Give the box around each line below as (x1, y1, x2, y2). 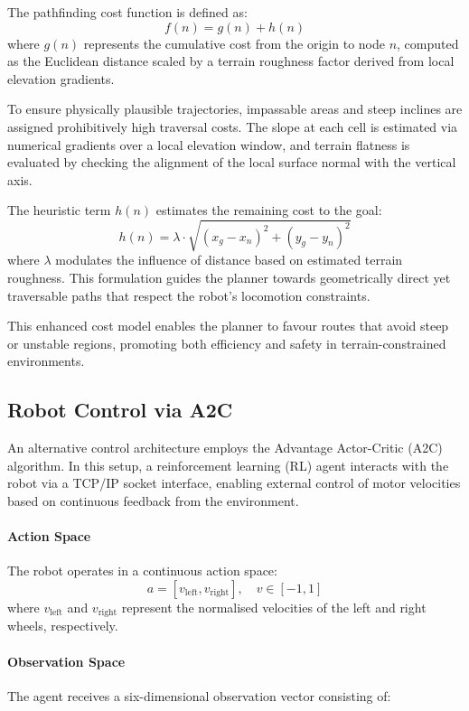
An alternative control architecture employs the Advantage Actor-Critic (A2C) (7, 438, 443, 457)
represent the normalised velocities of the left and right (121, 598, 427, 617)
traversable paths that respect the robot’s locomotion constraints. (7, 285, 371, 304)
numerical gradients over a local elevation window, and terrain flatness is (7, 135, 410, 154)
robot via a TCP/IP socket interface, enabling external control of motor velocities (7, 473, 461, 492)
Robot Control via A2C (7, 396, 233, 424)
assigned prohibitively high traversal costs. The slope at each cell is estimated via (7, 117, 458, 136)
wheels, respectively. (7, 616, 118, 635)
